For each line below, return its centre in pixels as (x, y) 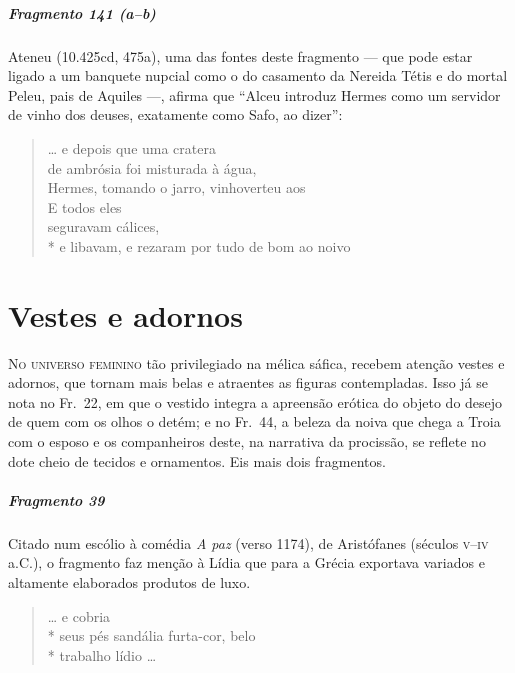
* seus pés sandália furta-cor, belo (151, 635)
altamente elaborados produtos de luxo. (129, 581)
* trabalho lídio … (102, 654)
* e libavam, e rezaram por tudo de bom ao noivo (199, 245)
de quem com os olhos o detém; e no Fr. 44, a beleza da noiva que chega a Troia (254, 421)
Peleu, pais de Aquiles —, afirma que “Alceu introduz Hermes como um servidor (254, 94)
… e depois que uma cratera (131, 147)
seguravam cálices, (103, 226)
